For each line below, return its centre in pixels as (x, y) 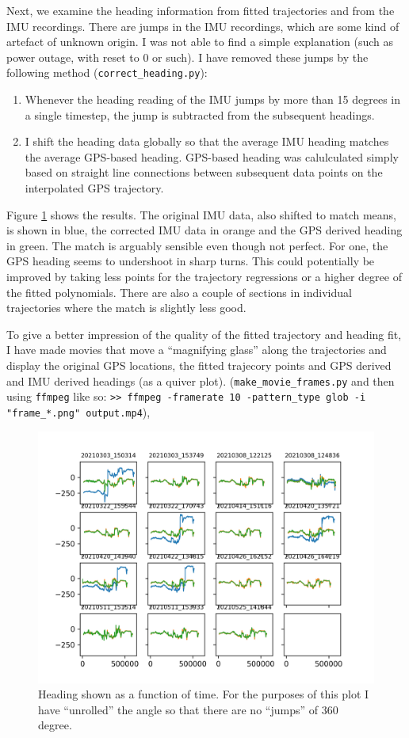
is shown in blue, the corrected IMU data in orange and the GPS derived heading (204, 230)
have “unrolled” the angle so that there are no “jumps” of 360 (188, 709)
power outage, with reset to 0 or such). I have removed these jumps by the (187, 57)
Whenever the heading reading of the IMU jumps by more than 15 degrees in (212, 99)
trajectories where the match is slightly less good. (126, 308)
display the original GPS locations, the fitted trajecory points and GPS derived (199, 365)
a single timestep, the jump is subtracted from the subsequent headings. (200, 114)
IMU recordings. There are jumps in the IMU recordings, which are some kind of (203, 26)
